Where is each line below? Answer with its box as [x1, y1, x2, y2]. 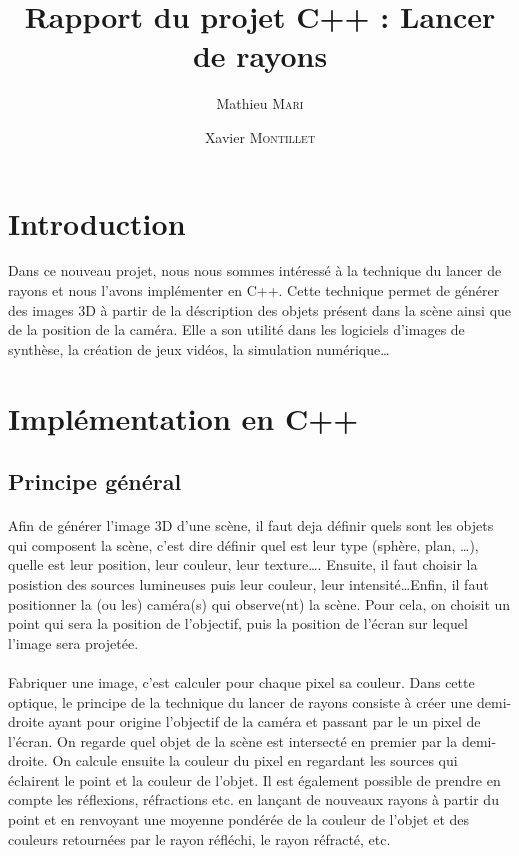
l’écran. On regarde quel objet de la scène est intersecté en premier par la [8, 730, 458, 751]
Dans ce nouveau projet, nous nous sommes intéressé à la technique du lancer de [8, 260, 502, 281]
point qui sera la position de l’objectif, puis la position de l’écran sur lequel [8, 613, 468, 634]
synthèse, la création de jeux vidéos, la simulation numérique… [8, 338, 390, 359]
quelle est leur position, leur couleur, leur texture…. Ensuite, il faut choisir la [8, 554, 478, 575]
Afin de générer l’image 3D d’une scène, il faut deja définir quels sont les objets [8, 515, 494, 536]
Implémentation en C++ [8, 397, 359, 438]
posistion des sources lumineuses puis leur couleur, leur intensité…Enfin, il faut [8, 573, 489, 594]
